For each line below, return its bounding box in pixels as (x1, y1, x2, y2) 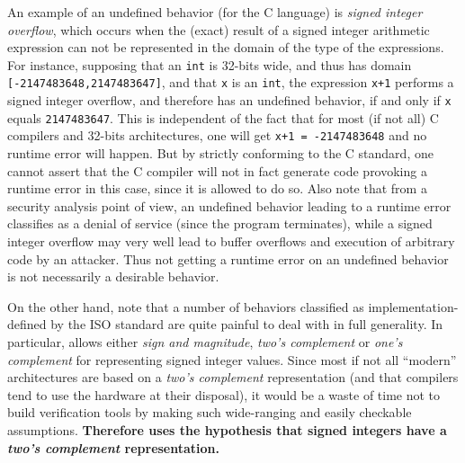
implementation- (368, 297, 459, 316)
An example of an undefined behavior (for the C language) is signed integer (7, 3, 423, 21)
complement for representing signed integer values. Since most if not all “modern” (7, 350, 457, 369)
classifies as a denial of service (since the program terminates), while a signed (7, 214, 433, 233)
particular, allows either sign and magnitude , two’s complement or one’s (7, 333, 403, 351)
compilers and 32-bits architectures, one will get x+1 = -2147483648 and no (7, 126, 427, 145)
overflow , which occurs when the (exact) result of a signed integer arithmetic (7, 20, 430, 39)
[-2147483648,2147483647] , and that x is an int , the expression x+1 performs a (7, 73, 454, 92)
